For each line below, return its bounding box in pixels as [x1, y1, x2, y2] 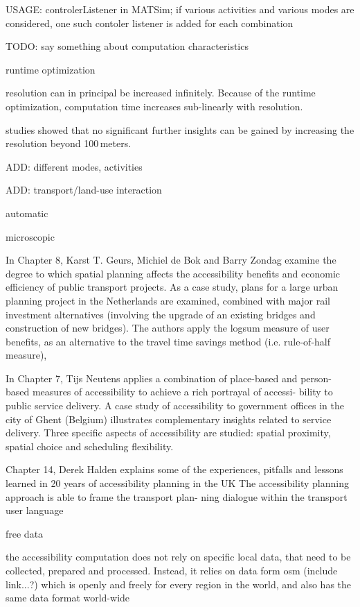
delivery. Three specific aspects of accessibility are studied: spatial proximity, [6, 425, 331, 440]
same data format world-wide [6, 590, 130, 605]
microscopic [6, 229, 55, 243]
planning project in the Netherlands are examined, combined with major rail [6, 293, 330, 307]
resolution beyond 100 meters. [6, 136, 132, 151]
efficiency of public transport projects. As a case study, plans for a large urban [6, 280, 339, 294]
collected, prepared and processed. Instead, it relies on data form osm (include [6, 563, 338, 577]
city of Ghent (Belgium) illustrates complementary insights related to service [6, 411, 332, 426]
